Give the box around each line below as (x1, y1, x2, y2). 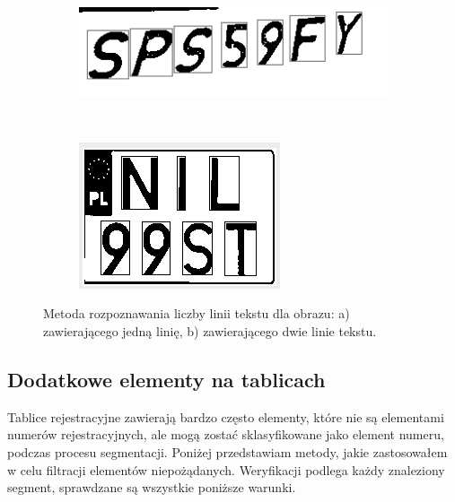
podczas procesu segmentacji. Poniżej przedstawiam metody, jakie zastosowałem (7, 443, 448, 462)
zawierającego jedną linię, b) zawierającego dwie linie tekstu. (43, 322, 377, 341)
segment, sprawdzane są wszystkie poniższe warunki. (7, 478, 296, 497)
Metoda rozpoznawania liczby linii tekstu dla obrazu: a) (43, 304, 350, 323)
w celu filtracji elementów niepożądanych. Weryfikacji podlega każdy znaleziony (7, 460, 445, 479)
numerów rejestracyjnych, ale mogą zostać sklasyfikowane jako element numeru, (7, 425, 444, 444)
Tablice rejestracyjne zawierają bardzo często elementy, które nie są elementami (7, 407, 444, 426)
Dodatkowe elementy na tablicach (7, 366, 326, 394)
